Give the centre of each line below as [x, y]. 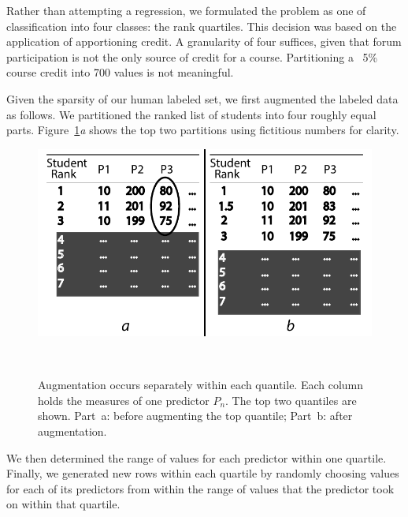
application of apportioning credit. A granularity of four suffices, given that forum [204, 41]
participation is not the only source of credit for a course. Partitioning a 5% [192, 56]
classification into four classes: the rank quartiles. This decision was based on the [202, 26]
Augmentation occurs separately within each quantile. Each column [201, 385]
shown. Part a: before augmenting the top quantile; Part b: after [195, 416]
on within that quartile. [63, 504]
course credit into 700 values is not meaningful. [120, 72]
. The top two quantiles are [291, 400]
